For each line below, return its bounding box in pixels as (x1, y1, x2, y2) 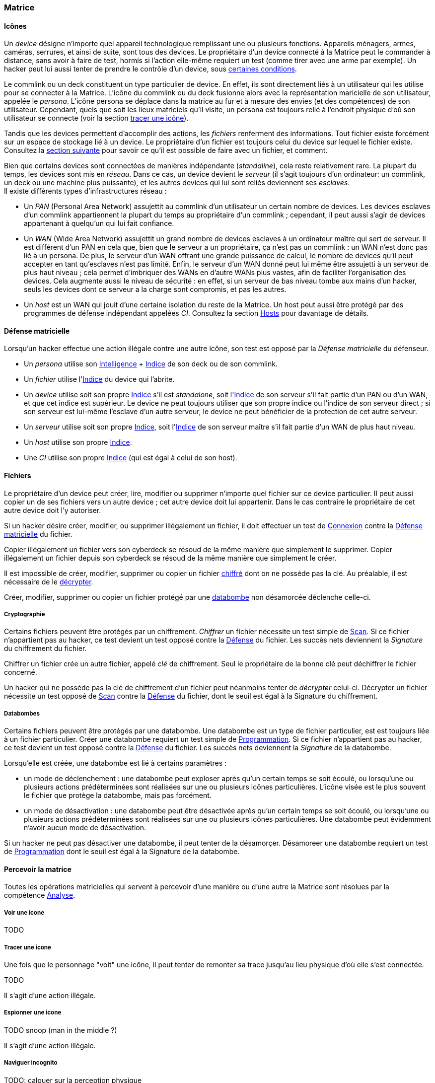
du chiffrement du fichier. (4, 644, 87, 653)
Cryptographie (4, 611, 45, 618)
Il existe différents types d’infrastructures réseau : (4, 187, 167, 196)
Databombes (4, 710, 40, 717)
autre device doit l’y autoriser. (4, 505, 101, 514)
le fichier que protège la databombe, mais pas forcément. (24, 791, 212, 800)
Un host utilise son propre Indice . (24, 438, 132, 447)
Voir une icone (4, 909, 45, 916)
